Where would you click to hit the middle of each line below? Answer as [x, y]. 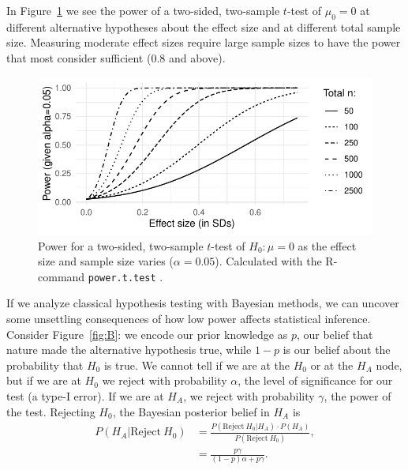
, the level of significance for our [315, 380]
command [62, 276]
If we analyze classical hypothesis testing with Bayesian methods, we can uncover [203, 303]
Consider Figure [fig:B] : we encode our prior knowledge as [147, 334]
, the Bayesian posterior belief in [191, 411]
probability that [45, 365]
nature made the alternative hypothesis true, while [129, 350]
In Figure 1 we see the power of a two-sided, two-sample [143, 10]
